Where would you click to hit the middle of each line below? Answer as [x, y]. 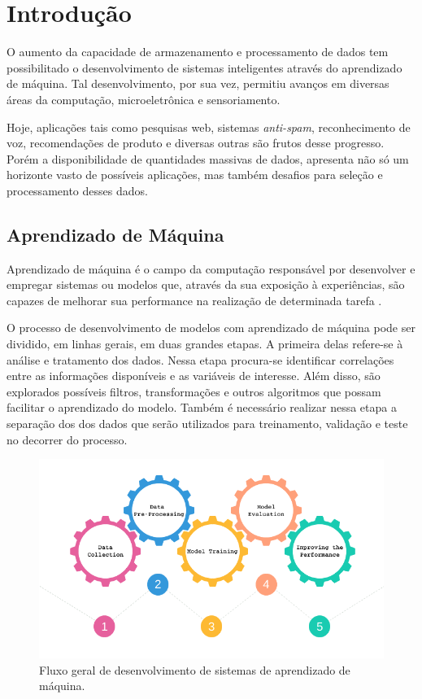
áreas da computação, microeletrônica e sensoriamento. [144, 99]
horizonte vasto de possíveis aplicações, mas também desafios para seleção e [195, 175]
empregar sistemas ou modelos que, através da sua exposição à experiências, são [206, 284]
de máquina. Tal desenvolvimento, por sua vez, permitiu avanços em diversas [198, 83]
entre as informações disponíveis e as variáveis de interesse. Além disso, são [194, 376]
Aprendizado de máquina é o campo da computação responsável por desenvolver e [211, 268]
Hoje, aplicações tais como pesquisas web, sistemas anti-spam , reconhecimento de [209, 127]
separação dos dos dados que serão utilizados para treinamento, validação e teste [207, 424]
